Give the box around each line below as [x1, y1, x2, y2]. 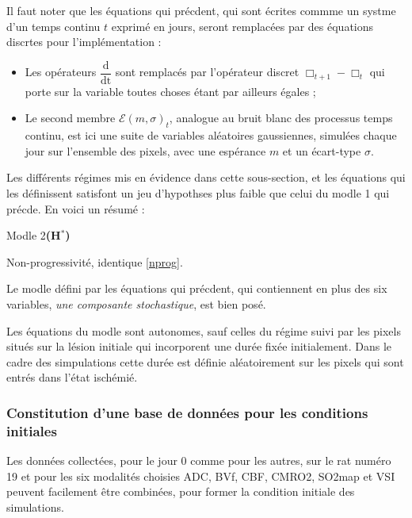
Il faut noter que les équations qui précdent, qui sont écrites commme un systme [6, 2, 396, 18]
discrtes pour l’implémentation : [6, 33, 162, 50]
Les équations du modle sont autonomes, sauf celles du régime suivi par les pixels [6, 322, 401, 339]
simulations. [6, 498, 64, 515]
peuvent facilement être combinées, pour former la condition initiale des [6, 483, 355, 500]
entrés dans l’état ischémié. [6, 369, 138, 386]
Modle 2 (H [6, 227, 61, 244]
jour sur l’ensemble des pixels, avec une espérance [25, 142, 266, 159]
